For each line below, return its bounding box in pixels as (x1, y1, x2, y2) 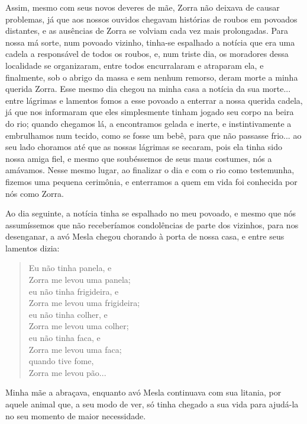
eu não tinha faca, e (28, 331, 101, 344)
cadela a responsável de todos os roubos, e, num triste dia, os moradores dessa (5, 47, 289, 60)
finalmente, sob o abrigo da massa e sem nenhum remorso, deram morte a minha (5, 71, 298, 83)
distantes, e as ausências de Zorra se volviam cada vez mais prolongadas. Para (5, 24, 289, 37)
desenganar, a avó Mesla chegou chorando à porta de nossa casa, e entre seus (5, 230, 285, 243)
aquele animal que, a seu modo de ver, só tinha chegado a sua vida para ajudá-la (5, 398, 299, 410)
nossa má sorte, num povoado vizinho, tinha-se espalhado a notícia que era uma (5, 36, 295, 48)
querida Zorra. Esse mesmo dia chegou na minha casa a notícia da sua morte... (5, 82, 291, 95)
